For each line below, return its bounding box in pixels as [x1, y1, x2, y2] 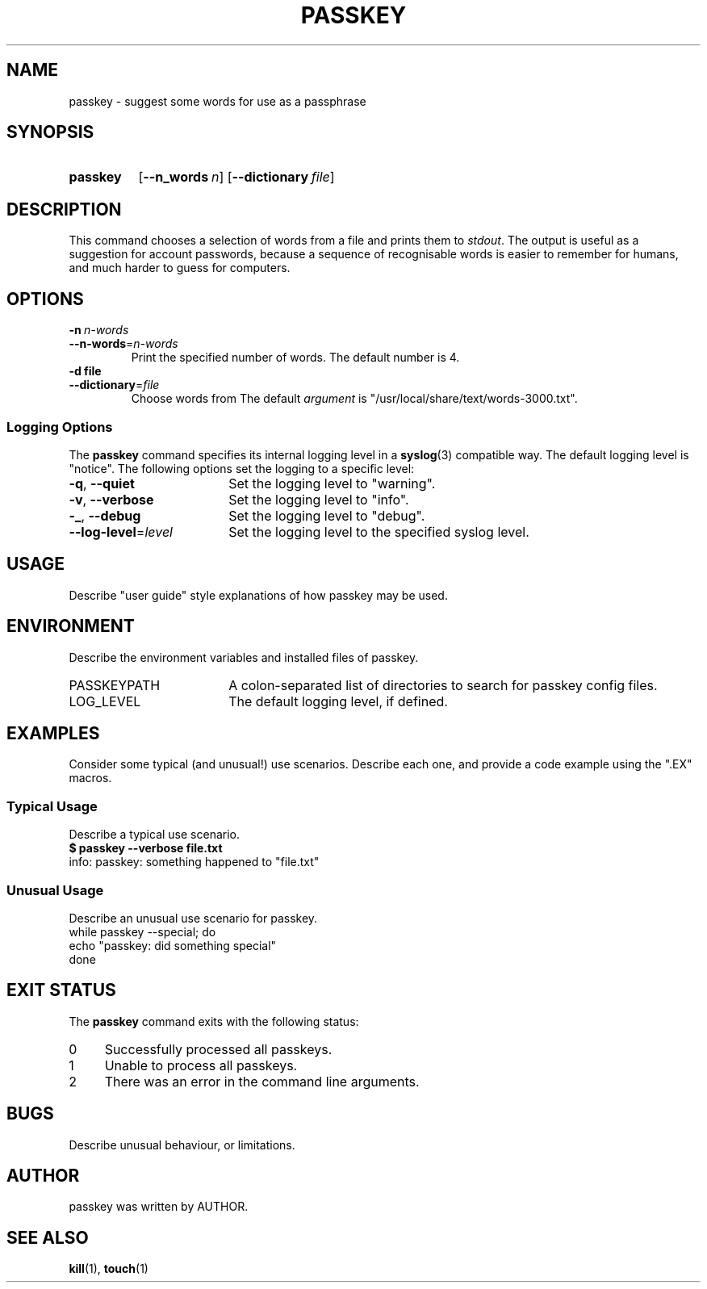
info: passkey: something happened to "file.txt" [69, 855, 320, 869]
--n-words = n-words [69, 337, 178, 351]
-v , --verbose [69, 491, 154, 508]
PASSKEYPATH [69, 676, 161, 693]
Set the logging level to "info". [228, 491, 409, 508]
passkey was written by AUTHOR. [69, 1199, 249, 1214]
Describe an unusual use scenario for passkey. [69, 910, 318, 925]
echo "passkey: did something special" [69, 938, 277, 952]
